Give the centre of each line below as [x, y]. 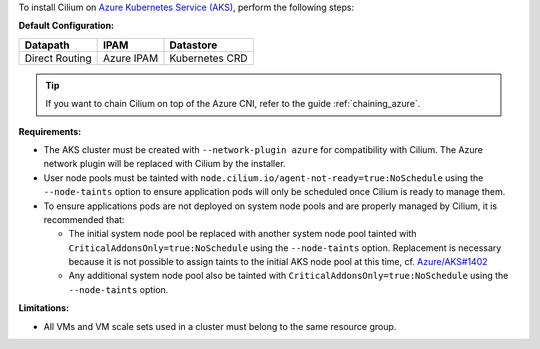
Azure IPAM [131, 58]
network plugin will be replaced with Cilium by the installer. [164, 164]
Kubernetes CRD [209, 58]
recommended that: [84, 219]
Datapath [47, 45]
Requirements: [50, 131]
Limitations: [44, 308]
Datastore [193, 45]
